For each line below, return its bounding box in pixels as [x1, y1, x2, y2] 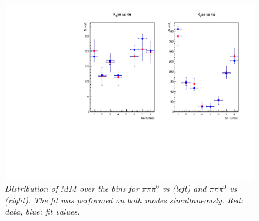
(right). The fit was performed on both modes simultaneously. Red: [5, 193, 243, 206]
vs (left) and [162, 182, 207, 195]
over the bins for [79, 182, 139, 195]
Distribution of [5, 182, 58, 195]
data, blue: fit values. [5, 205, 80, 217]
